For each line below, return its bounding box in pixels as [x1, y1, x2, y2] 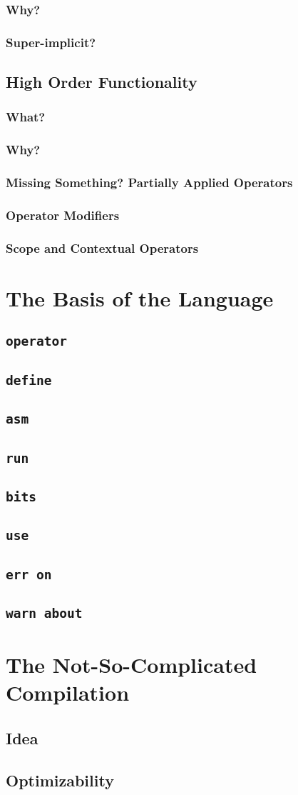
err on [6, 566, 52, 582]
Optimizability [6, 769, 114, 791]
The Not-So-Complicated [6, 650, 257, 679]
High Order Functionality [6, 71, 197, 93]
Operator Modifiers [6, 206, 120, 224]
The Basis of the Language [6, 283, 274, 312]
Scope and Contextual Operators [6, 239, 199, 256]
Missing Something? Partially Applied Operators [6, 174, 293, 191]
